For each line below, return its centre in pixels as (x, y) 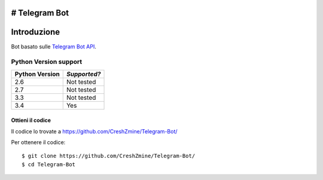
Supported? (83, 74)
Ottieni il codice (31, 120)
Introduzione (36, 32)
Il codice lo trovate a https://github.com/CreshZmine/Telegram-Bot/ (94, 131)
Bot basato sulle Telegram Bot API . (54, 46)
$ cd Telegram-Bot (49, 164)
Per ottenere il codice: (38, 142)
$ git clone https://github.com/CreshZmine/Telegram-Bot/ (109, 156)
